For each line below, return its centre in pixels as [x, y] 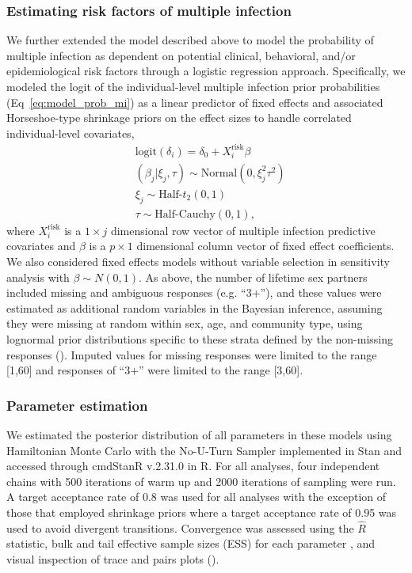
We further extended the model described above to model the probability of [190, 40]
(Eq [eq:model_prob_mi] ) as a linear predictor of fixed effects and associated [195, 102]
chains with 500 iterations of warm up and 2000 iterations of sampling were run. [201, 481]
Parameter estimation [77, 405]
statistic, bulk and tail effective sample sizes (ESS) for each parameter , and [191, 543]
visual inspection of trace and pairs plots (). [113, 558]
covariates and [41, 246]
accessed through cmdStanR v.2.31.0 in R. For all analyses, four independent [193, 466]
